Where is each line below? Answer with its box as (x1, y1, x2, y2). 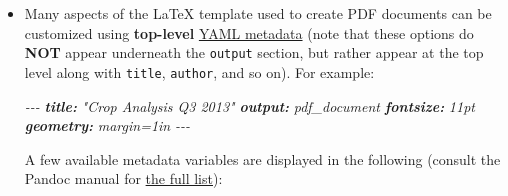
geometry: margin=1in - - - (24, 115, 190, 136)
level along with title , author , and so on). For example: (24, 61, 375, 82)
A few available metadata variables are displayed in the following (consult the (24, 148, 501, 169)
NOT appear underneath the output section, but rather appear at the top (24, 42, 484, 63)
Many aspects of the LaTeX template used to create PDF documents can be (24, 3, 492, 23)
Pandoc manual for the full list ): (24, 168, 223, 189)
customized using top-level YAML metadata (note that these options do (24, 22, 474, 43)
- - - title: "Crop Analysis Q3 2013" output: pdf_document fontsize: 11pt (24, 95, 475, 116)
